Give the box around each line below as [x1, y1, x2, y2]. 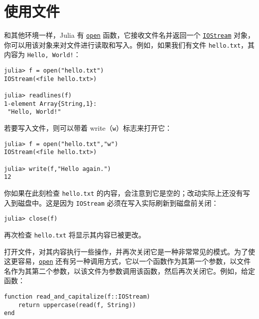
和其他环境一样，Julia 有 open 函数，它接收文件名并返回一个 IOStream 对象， [4, 30, 255, 40]
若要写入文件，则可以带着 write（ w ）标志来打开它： [4, 123, 172, 133]
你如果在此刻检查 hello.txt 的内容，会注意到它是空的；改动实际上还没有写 [4, 187, 250, 198]
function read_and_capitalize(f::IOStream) [4, 293, 150, 301]
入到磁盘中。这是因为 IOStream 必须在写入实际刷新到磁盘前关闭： [4, 197, 219, 208]
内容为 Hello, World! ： [4, 49, 81, 60]
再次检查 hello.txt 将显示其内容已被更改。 [4, 229, 145, 239]
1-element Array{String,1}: [4, 100, 97, 107]
